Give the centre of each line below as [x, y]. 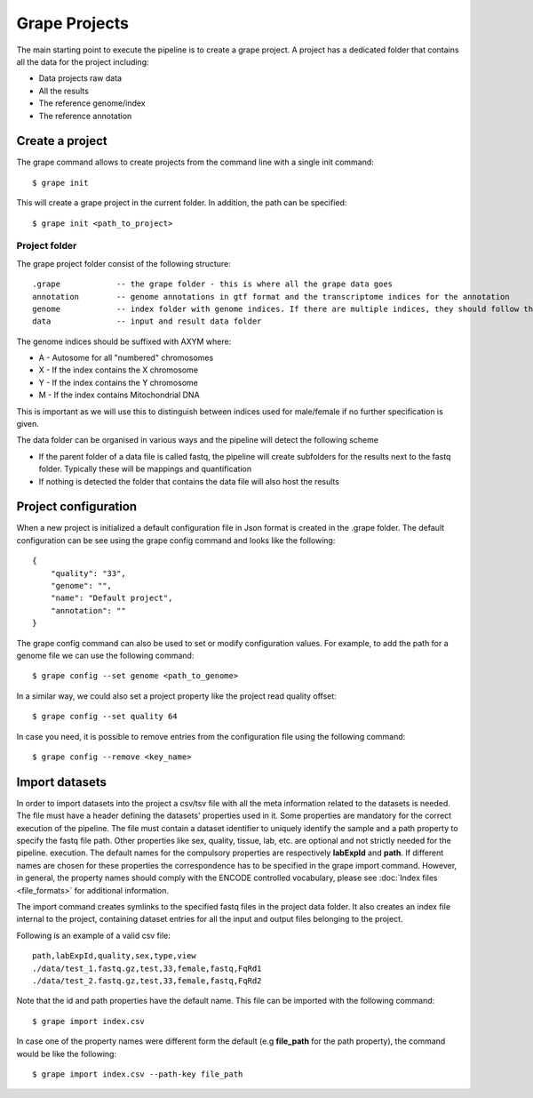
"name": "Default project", [111, 598]
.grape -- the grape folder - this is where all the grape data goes [213, 284]
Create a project [62, 141]
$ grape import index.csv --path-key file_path [138, 1074]
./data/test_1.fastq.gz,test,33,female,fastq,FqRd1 [147, 968]
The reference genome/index [92, 103]
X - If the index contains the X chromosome [119, 370]
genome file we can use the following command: [105, 655]
